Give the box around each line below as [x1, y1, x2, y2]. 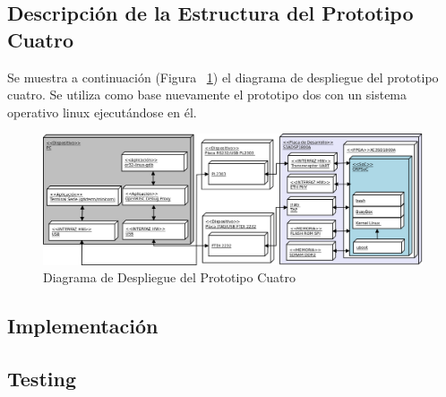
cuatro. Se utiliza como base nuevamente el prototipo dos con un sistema [7, 85, 407, 104]
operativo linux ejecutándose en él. [7, 102, 197, 121]
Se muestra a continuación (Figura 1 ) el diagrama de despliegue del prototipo [7, 67, 439, 86]
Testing [7, 364, 76, 392]
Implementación [7, 312, 159, 340]
